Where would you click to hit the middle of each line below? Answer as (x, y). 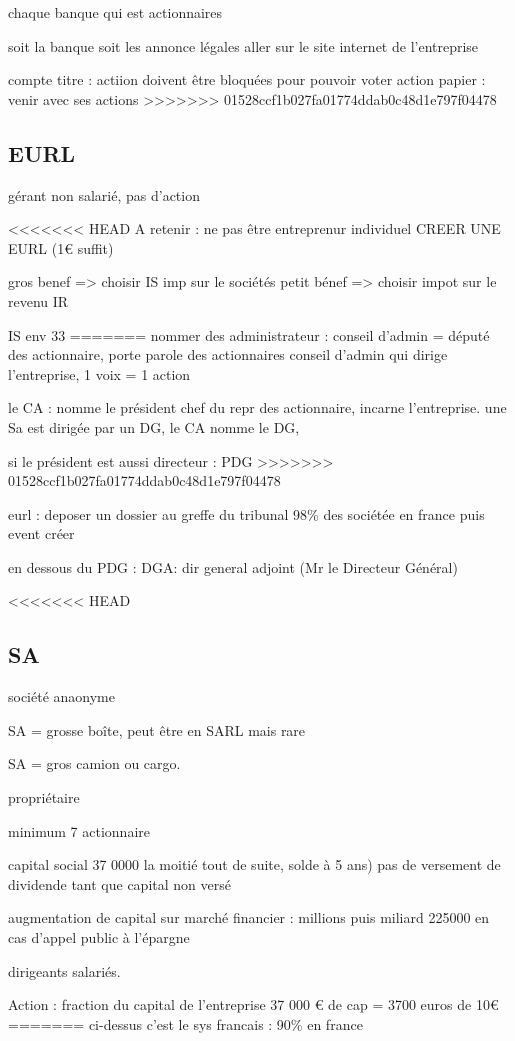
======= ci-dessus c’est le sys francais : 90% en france (185, 1023)
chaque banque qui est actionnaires (115, 12)
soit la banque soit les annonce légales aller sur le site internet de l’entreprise (243, 45)
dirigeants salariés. (64, 970)
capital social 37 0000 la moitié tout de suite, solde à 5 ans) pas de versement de (254, 864)
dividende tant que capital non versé (119, 883)
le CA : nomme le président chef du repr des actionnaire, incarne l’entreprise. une (257, 407)
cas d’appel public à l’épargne (99, 937)
